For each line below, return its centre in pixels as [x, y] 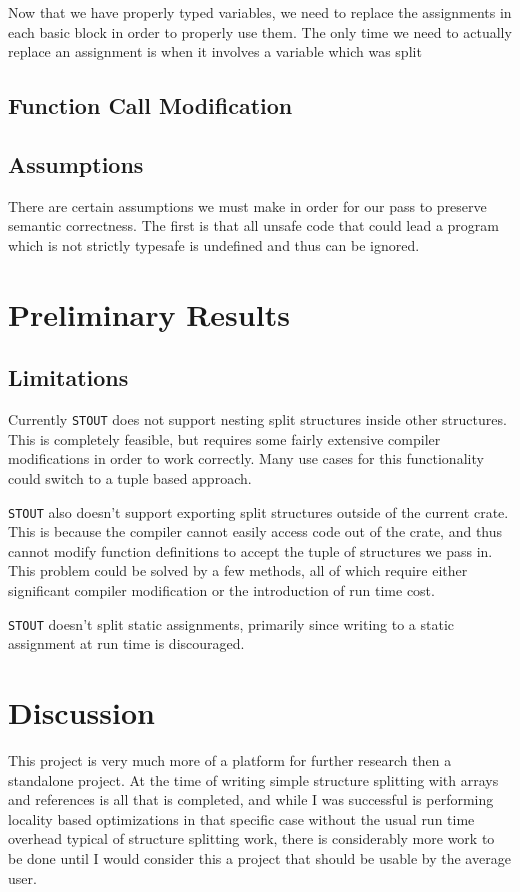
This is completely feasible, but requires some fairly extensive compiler [224, 438]
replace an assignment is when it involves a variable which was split [215, 51]
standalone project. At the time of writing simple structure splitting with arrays [253, 779]
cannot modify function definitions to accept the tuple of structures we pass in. [250, 550]
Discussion [81, 712]
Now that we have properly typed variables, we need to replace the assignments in [260, 12]
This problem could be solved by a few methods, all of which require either [238, 570]
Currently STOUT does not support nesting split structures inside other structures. [257, 419]
